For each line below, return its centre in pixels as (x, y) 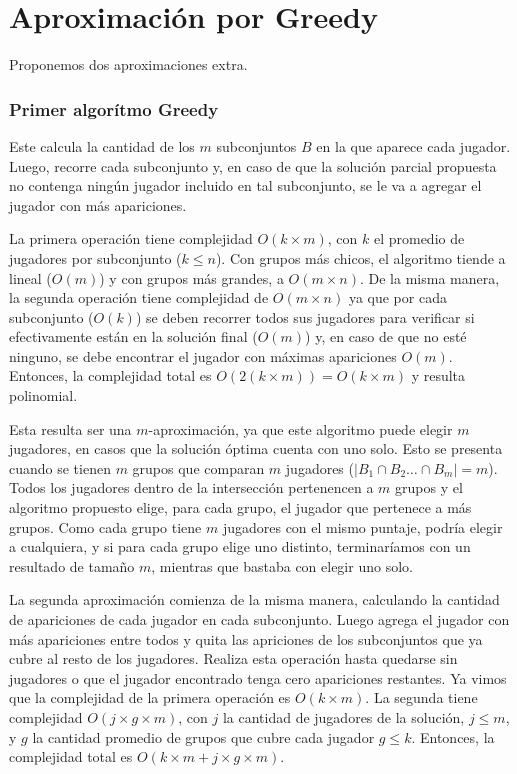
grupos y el (429, 487)
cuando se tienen (60, 467)
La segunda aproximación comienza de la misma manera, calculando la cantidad (254, 599)
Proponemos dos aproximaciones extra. (128, 64)
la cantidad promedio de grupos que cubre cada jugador (203, 736)
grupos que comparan (198, 467)
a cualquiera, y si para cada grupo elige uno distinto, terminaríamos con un (240, 546)
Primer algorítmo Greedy (114, 108)
